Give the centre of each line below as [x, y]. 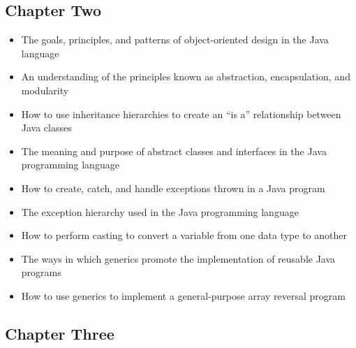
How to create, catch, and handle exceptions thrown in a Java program [173, 188]
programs [41, 272]
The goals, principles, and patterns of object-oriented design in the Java [175, 39]
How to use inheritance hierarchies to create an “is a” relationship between [181, 114]
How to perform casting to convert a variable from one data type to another [184, 235]
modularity [45, 90]
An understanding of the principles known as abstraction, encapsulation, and [186, 77]
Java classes [46, 128]
